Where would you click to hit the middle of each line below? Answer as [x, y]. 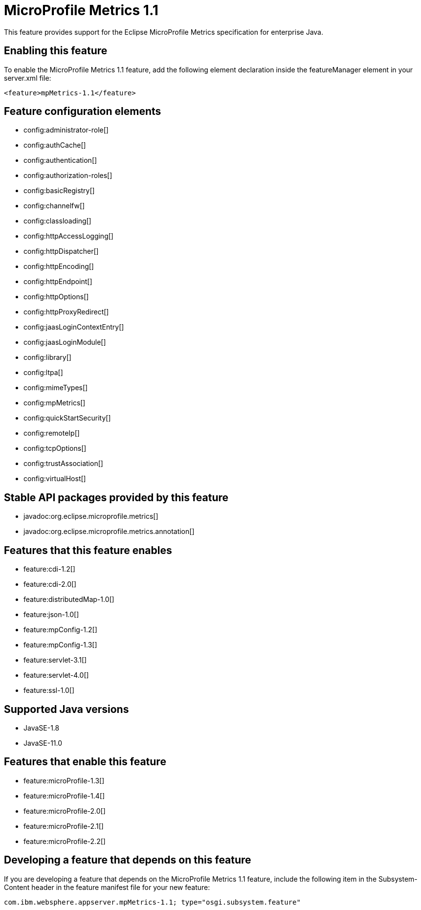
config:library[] [47, 357]
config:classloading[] [57, 221]
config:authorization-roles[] [68, 176]
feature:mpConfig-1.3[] [60, 645]
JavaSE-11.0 [43, 743]
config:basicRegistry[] [59, 191]
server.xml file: [28, 78]
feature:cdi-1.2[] [49, 569]
